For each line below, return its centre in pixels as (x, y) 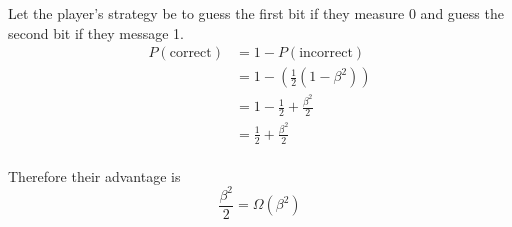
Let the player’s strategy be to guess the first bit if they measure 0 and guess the (256, 13)
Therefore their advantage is (94, 175)
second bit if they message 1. (96, 32)
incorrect (326, 53)
